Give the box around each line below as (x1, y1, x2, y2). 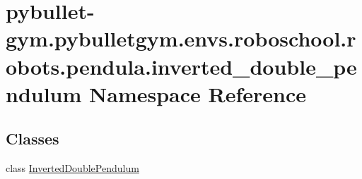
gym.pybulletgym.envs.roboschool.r (6, 24, 356, 53)
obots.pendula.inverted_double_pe (6, 51, 357, 80)
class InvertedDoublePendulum (6, 161, 139, 175)
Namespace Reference (89, 79, 307, 108)
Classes (6, 128, 59, 149)
